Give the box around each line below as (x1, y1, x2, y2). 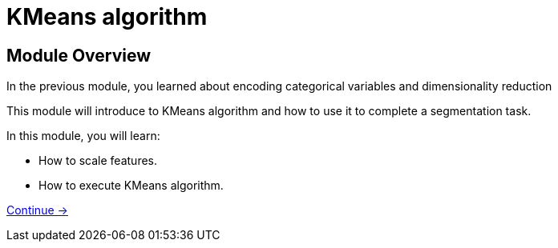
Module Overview (6, 45, 152, 66)
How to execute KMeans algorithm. (38, 178, 224, 193)
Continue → (6, 203, 68, 218)
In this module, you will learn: (6, 129, 160, 143)
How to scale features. (38, 154, 158, 168)
